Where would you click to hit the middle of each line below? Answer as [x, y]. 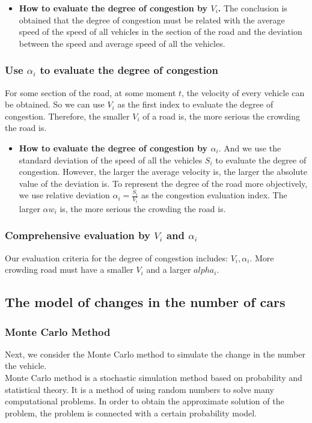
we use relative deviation [64, 195]
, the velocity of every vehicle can [243, 92]
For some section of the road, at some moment [90, 92]
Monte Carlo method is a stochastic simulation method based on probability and [154, 377]
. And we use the [250, 148]
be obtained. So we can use [55, 104]
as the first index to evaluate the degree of [195, 104]
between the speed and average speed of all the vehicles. [122, 43]
